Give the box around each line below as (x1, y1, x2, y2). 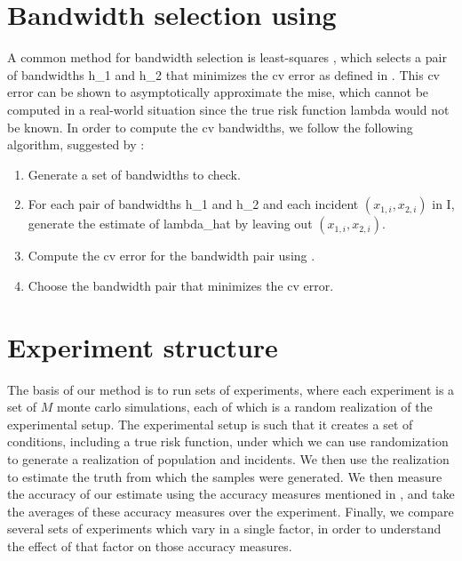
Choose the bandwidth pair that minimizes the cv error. (28, 276, 334, 294)
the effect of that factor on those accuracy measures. (7, 536, 292, 555)
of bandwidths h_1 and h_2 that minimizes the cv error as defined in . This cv (7, 65, 440, 84)
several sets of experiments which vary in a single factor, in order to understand (7, 519, 442, 538)
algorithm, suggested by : (7, 135, 145, 154)
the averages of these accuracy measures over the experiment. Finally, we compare (7, 501, 454, 520)
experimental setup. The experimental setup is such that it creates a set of (7, 414, 413, 433)
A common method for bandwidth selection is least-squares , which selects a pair (7, 48, 447, 67)
